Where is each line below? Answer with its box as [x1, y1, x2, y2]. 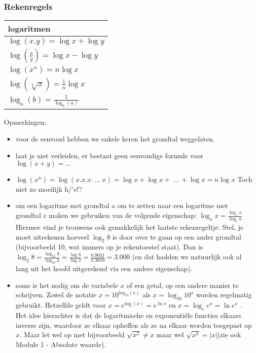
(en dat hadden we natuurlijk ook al [132, 251, 242, 262]
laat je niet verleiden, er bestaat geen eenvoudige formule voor [15, 150, 204, 160]
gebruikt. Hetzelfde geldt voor [15, 300, 106, 310]
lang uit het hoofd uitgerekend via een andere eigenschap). [15, 263, 192, 274]
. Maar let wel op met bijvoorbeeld [19, 329, 125, 340]
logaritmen [8, 23, 51, 35]
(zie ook [217, 329, 241, 340]
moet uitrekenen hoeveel [15, 231, 89, 242]
